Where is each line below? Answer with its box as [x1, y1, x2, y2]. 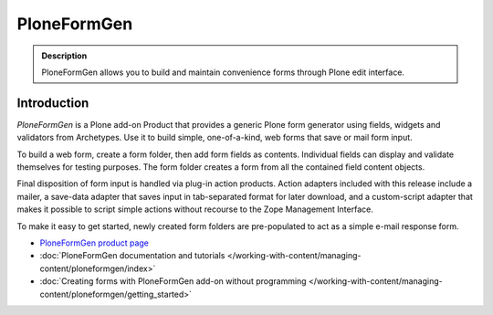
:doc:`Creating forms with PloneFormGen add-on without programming [39, 276, 307, 287]
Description [41, 50, 88, 61]
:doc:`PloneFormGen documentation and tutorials [39, 250, 226, 261]
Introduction [16, 95, 89, 110]
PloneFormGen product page [39, 237, 150, 248]
